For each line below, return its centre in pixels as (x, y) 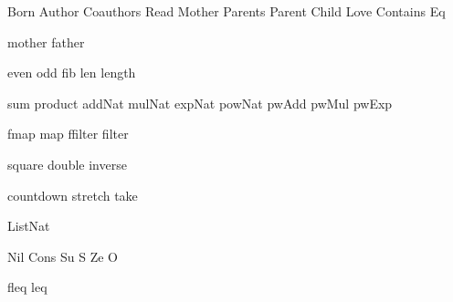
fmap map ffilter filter (68, 134)
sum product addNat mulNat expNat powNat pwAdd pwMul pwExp (200, 103)
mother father (46, 42)
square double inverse (67, 164)
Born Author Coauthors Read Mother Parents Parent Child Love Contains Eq (226, 11)
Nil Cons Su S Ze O (63, 256)
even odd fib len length (72, 73)
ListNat (29, 226)
